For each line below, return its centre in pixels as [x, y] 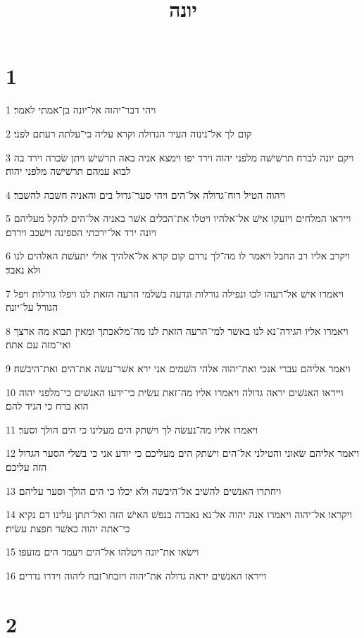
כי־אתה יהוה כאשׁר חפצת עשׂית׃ [68, 528]
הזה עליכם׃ [26, 467]
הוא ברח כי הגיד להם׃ [47, 406]
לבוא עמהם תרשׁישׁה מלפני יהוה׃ [68, 171]
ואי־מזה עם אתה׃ [38, 344]
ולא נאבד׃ [23, 270]
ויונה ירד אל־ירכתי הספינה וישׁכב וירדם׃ [81, 232]
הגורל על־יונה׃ [32, 307]
